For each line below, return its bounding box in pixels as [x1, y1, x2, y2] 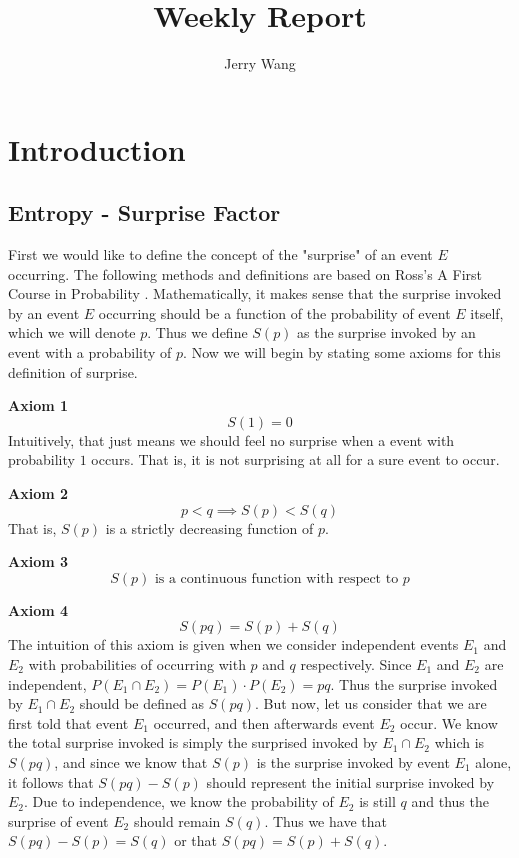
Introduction [8, 128, 186, 169]
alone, [475, 751, 512, 772]
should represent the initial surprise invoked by [206, 771, 495, 792]
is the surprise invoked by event [256, 751, 450, 772]
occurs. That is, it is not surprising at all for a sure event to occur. [91, 449, 500, 470]
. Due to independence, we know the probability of [24, 791, 334, 812]
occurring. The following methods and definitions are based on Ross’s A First [8, 263, 482, 284]
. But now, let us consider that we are [254, 693, 487, 714]
